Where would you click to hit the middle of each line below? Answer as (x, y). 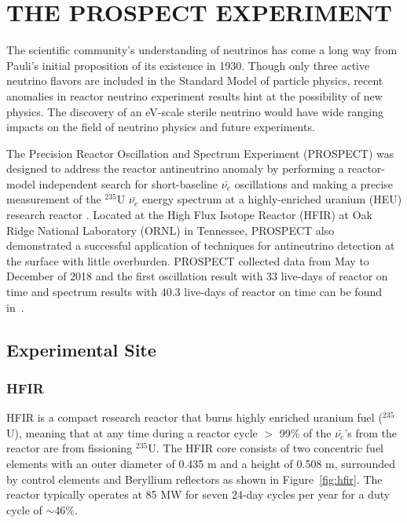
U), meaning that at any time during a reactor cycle (132, 432)
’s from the (371, 432)
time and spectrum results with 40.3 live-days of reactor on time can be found (194, 292)
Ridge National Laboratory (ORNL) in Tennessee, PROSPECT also (170, 230)
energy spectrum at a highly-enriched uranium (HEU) (272, 199)
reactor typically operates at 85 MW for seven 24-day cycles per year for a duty (198, 494)
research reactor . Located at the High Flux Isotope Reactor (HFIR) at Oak (190, 215)
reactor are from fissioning (70, 448)
